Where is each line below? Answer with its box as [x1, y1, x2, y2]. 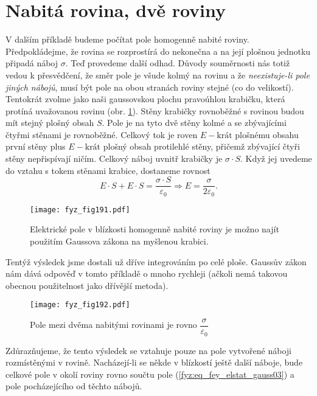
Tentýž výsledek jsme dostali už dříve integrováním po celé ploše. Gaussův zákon [5, 255, 307, 268]
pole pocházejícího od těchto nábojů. [5, 380, 142, 392]
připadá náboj [5, 57, 58, 69]
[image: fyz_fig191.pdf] [30, 205, 130, 214]
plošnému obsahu [235, 128, 299, 141]
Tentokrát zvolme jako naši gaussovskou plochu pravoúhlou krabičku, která [5, 92, 285, 105]
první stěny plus [5, 140, 66, 153]
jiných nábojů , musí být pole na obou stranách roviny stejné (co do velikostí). [5, 80, 294, 93]
